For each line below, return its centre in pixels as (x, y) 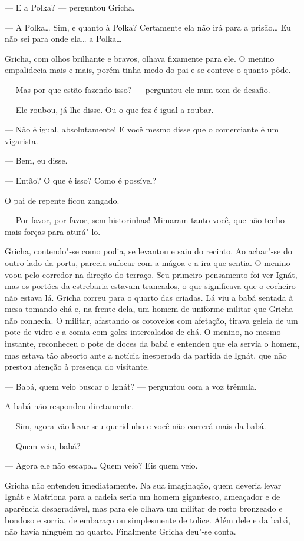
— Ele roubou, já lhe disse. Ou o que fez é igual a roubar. (109, 109)
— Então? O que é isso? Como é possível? (81, 180)
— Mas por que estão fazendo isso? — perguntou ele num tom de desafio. (138, 89)
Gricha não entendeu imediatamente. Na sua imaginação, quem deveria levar (143, 485)
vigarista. (22, 140)
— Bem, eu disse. (36, 160)
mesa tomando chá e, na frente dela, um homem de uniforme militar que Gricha (149, 309)
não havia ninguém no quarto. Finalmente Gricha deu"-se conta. (120, 531)
